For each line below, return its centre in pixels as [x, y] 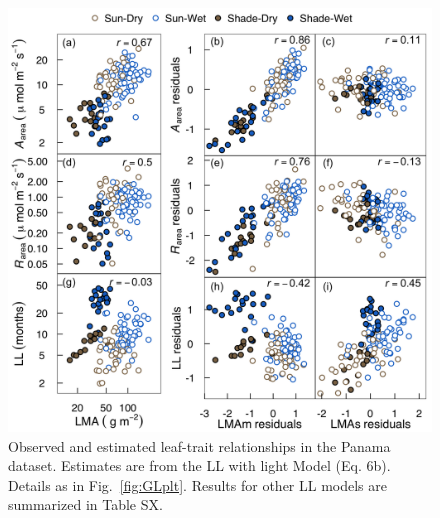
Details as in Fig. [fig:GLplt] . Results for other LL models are [198, 484]
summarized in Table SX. [85, 504]
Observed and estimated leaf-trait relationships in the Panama [199, 445]
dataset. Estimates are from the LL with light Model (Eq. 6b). [199, 465]
